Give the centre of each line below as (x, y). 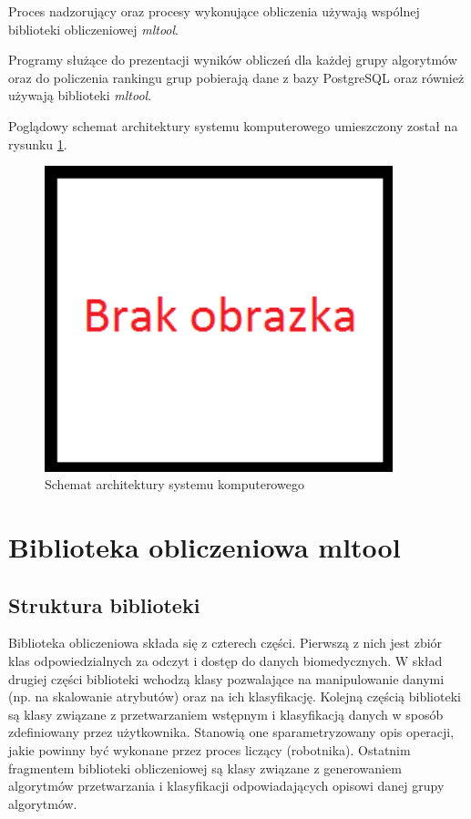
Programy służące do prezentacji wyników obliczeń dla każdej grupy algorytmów (233, 60)
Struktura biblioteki (104, 604)
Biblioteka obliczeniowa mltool (205, 546)
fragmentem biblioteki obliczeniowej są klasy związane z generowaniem (205, 768)
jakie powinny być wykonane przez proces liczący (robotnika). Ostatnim (210, 749)
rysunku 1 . (38, 143)
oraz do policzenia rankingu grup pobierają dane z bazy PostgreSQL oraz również (236, 77)
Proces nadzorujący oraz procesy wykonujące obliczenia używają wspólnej (214, 11)
